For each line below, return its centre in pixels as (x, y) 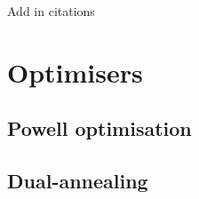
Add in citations (51, 11)
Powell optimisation (99, 128)
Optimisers (75, 72)
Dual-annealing (78, 181)
